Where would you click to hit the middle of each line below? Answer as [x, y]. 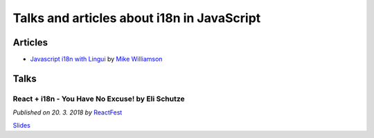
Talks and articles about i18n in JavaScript [137, 18]
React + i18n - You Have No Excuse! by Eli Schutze [99, 99]
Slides [21, 125]
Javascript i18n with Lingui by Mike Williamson [96, 59]
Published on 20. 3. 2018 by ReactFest [68, 112]
